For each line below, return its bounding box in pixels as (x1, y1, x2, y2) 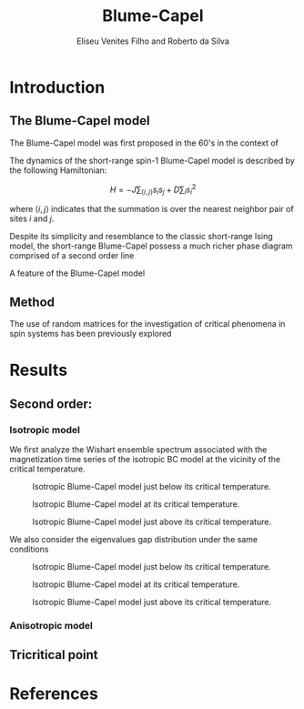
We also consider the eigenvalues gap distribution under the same (9, 533, 258, 544)
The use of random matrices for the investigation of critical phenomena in (9, 319, 286, 329)
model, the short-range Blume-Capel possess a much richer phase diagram (9, 240, 293, 251)
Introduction (9, 76, 106, 97)
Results (9, 360, 68, 380)
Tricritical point (9, 647, 98, 663)
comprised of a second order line (9, 250, 135, 261)
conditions (9, 543, 49, 554)
